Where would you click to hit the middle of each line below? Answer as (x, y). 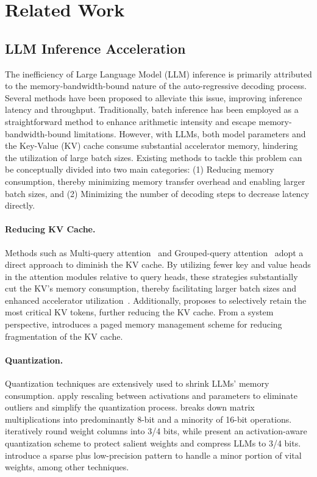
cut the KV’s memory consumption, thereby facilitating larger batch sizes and (151, 288)
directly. (20, 205)
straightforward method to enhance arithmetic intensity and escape (130, 121)
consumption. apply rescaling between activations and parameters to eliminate (151, 395)
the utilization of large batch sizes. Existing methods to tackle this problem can (154, 157)
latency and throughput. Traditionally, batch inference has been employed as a (152, 109)
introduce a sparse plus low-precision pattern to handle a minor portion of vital (153, 455)
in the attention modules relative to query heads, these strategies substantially (151, 276)
